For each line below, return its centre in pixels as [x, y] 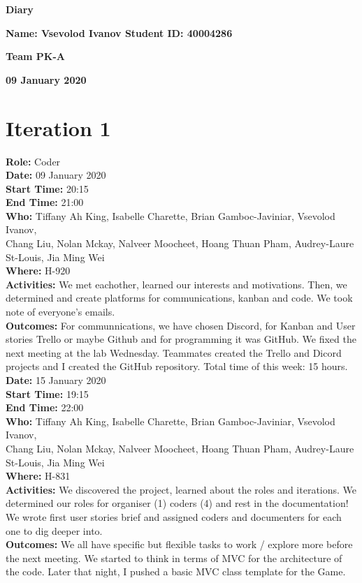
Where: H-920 [38, 271]
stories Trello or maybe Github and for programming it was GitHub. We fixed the [181, 339]
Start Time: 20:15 [47, 188]
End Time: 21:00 [45, 202]
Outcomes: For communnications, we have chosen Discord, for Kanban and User [181, 325]
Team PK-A [35, 56]
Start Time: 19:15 [47, 393]
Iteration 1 [58, 127]
